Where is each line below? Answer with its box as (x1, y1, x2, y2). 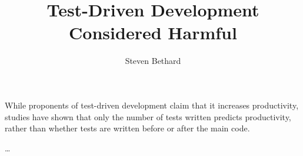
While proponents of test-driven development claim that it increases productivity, (5, 99, 299, 111)
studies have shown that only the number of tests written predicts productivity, (5, 110, 291, 123)
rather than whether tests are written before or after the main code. (5, 122, 250, 134)
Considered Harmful (69, 21, 237, 45)
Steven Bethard (125, 55, 181, 67)
